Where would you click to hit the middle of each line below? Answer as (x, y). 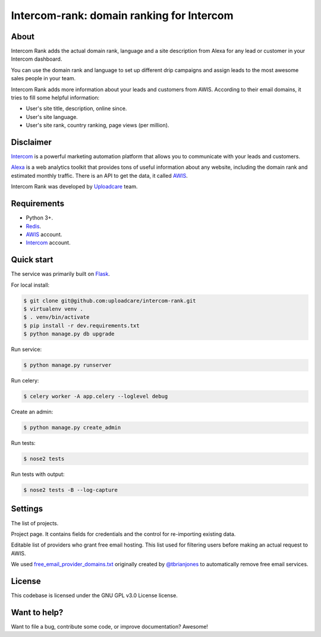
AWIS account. (44, 234)
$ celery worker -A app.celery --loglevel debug (96, 396)
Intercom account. (48, 243)
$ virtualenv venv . (53, 309)
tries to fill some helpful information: (55, 98)
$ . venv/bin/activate (56, 317)
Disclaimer (31, 142)
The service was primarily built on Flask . (60, 274)
